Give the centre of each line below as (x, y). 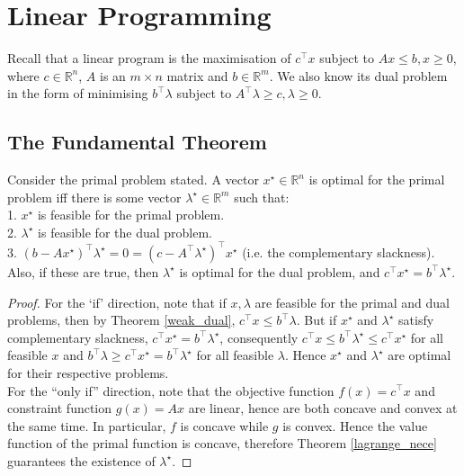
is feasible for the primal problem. (131, 215)
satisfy (416, 320)
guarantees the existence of (81, 460)
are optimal (419, 355)
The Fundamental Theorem (137, 142)
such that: (262, 197)
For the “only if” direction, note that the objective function (171, 390)
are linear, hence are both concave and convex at (323, 408)
